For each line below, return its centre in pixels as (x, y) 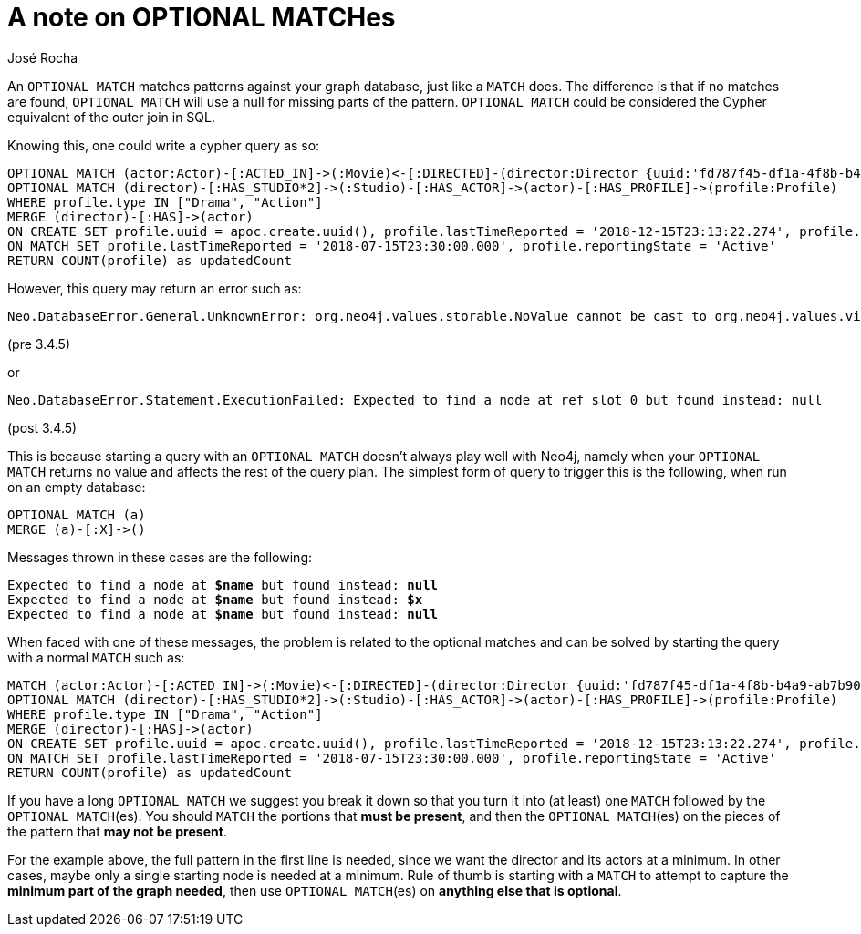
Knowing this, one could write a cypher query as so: (164, 145)
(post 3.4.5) (42, 427)
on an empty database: (77, 487)
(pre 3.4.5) (39, 344)
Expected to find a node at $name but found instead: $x (215, 599)
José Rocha (43, 57)
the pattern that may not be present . (117, 831)
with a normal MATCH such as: (96, 657)
